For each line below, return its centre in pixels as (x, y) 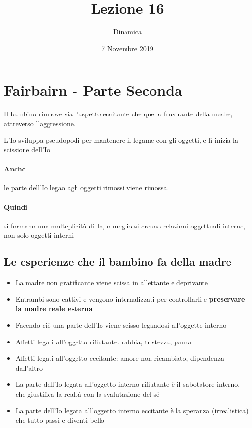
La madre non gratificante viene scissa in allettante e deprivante (112, 282)
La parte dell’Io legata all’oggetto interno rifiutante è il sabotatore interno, (128, 384)
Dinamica (127, 32)
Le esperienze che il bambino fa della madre (118, 262)
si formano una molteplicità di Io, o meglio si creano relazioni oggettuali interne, (125, 225)
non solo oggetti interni (39, 235)
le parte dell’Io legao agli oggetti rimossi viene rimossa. (87, 187)
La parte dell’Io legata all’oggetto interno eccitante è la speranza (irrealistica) (132, 410)
